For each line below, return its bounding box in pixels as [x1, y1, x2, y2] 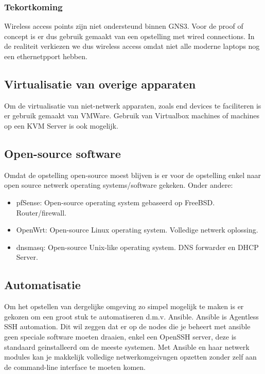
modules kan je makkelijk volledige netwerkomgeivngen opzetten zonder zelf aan [4, 351, 257, 362]
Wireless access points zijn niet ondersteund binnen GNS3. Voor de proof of [4, 21, 243, 31]
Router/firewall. [16, 207, 66, 218]
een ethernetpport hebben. [4, 51, 87, 61]
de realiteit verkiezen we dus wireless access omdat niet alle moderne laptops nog [4, 41, 260, 51]
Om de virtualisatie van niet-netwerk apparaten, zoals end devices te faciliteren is [4, 100, 261, 111]
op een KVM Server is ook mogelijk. [4, 120, 118, 131]
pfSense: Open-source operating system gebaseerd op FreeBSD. [16, 197, 215, 207]
